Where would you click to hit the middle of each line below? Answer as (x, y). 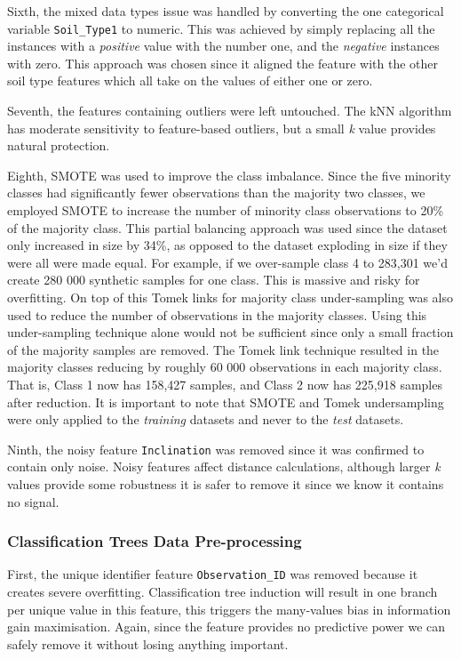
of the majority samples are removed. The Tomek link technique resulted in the (223, 349)
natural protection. (59, 145)
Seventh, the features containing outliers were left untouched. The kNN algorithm (230, 111)
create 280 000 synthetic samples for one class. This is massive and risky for (214, 280)
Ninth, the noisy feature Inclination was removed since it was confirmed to (216, 449)
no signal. (33, 501)
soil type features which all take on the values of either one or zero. (190, 80)
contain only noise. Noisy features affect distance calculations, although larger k (224, 466)
